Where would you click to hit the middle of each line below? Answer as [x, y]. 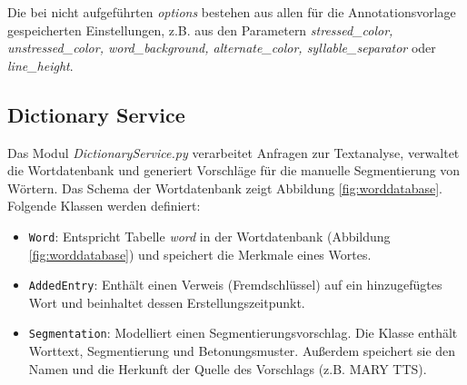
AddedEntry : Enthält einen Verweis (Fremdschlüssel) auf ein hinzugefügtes [235, 285]
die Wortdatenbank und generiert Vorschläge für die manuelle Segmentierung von [234, 170]
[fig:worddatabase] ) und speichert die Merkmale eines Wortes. [200, 254]
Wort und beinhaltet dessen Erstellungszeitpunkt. [167, 302]
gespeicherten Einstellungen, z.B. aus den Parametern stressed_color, [200, 30]
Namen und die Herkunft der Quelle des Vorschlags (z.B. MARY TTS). [228, 368]
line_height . [40, 65]
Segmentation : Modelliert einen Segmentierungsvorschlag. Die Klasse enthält [243, 333]
